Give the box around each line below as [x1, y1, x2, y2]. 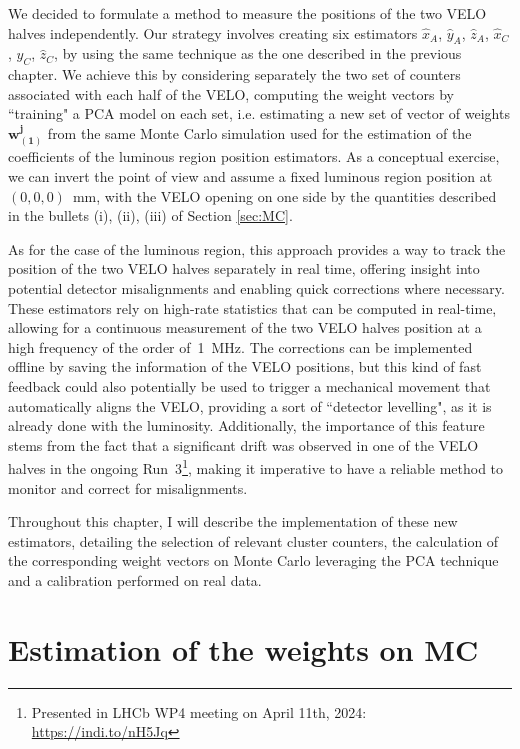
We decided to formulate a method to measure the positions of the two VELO [8, 3, 487, 23]
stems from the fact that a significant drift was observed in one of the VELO [8, 434, 479, 455]
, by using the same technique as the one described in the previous [54, 43, 462, 64]
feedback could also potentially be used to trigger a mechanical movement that [8, 375, 491, 396]
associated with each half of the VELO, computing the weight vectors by [8, 83, 454, 104]
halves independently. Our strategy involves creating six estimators [8, 22, 418, 43]
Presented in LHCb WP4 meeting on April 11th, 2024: [31, 701, 367, 722]
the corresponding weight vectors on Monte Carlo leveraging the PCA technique [8, 550, 499, 571]
